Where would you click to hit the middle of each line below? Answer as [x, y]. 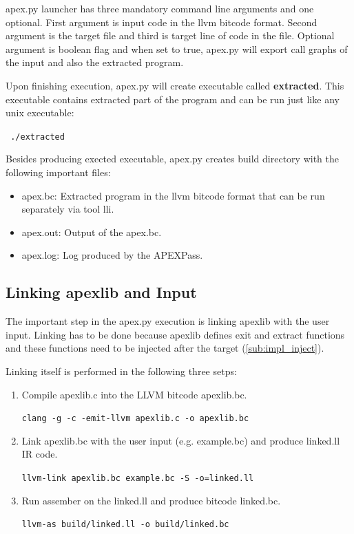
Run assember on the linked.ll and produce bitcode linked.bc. [151, 500]
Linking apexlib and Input [101, 292]
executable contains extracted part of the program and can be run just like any [173, 99]
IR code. [40, 454]
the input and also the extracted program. [95, 62]
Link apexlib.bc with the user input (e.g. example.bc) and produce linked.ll [181, 440]
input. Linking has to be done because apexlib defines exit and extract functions [175, 334]
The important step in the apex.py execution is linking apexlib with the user [168, 321]
